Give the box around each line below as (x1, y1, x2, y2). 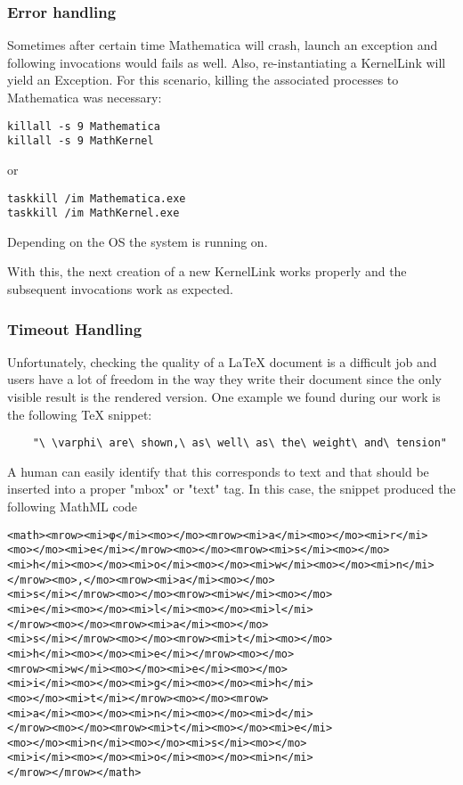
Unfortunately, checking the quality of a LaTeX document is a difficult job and (7, 352, 437, 371)
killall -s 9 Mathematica (7, 119, 160, 133)
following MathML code (7, 497, 138, 516)
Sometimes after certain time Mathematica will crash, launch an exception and (7, 36, 438, 54)
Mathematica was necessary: (7, 88, 162, 106)
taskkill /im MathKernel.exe (7, 207, 180, 220)
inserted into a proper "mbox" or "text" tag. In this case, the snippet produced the (7, 479, 456, 498)
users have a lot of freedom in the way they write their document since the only (7, 370, 443, 388)
